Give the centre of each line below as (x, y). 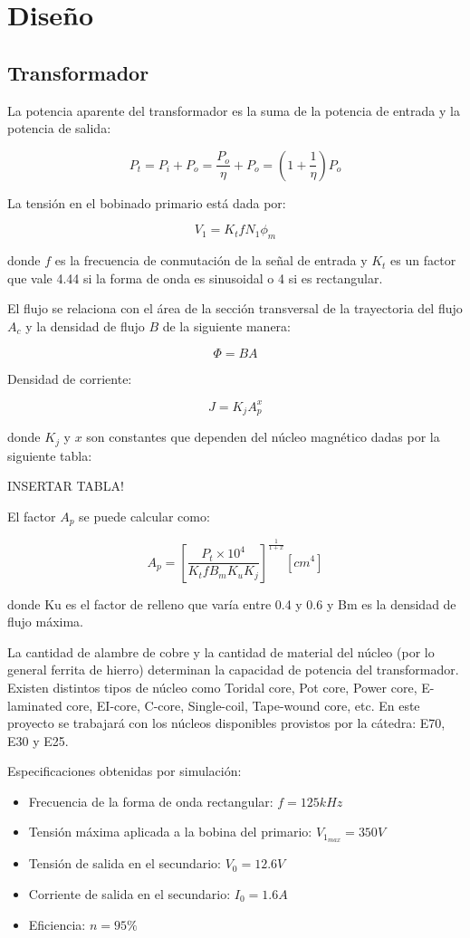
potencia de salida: (59, 128)
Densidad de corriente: (70, 378)
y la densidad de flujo (85, 325)
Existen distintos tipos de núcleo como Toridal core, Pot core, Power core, (212, 687)
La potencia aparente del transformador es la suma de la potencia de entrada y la (234, 110)
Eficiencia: (57, 924)
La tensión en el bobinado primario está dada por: (147, 202)
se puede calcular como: (144, 516)
